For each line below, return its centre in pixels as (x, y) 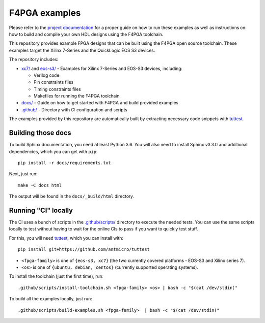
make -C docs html (40, 185)
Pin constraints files (53, 82)
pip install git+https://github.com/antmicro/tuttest (84, 249)
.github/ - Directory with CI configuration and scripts (74, 110)
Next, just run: (23, 174)
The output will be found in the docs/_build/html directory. (72, 196)
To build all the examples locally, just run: (51, 299)
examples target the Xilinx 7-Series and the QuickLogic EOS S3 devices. (82, 50)
